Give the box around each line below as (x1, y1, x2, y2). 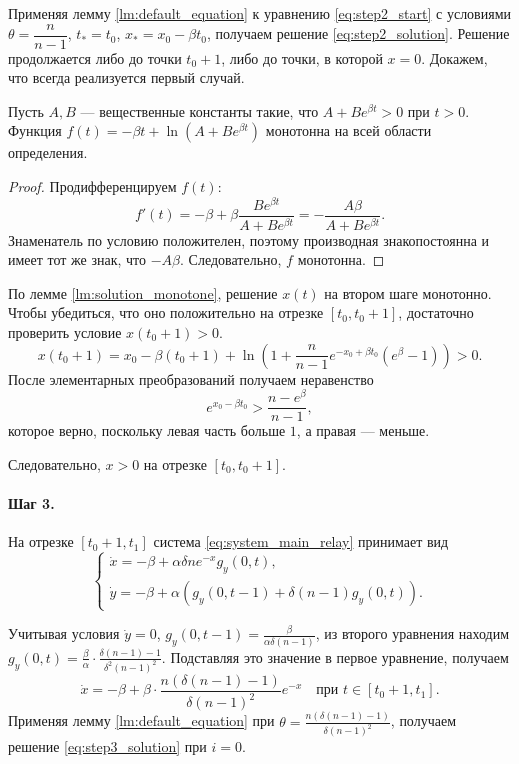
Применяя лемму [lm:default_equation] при (8, 710, 275, 731)
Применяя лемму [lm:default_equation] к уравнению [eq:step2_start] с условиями (8, 3, 512, 23)
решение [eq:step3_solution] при (8, 736, 207, 757)
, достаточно (398, 302, 474, 323)
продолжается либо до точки (8, 47, 182, 68)
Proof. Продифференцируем (8, 176, 177, 197)
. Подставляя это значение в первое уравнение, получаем (161, 646, 509, 667)
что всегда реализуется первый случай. (8, 67, 245, 88)
